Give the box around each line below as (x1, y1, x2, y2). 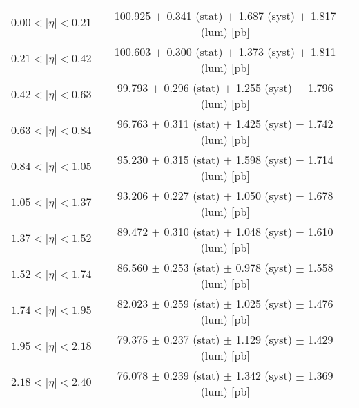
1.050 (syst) (235, 187, 292, 203)
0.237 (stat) (164, 331, 220, 347)
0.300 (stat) (166, 44, 223, 59)
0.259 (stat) (164, 295, 220, 311)
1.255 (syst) (235, 80, 292, 95)
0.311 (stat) (164, 115, 220, 131)
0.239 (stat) (164, 367, 220, 383)
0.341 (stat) (166, 8, 223, 24)
